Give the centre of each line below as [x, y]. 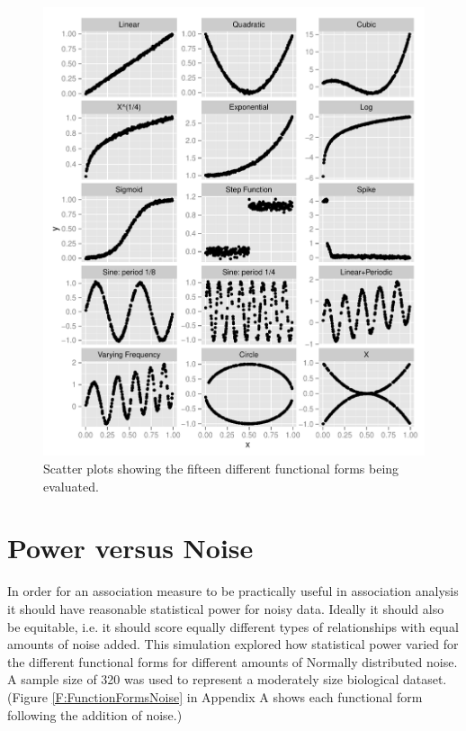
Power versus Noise [130, 548]
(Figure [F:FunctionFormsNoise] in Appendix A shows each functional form [215, 696]
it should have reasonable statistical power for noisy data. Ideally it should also [226, 608]
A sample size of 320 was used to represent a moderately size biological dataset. [227, 679]
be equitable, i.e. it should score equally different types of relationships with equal [233, 626]
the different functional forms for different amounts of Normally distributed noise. [233, 661]
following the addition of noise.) [95, 714]
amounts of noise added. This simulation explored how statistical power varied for [233, 644]
